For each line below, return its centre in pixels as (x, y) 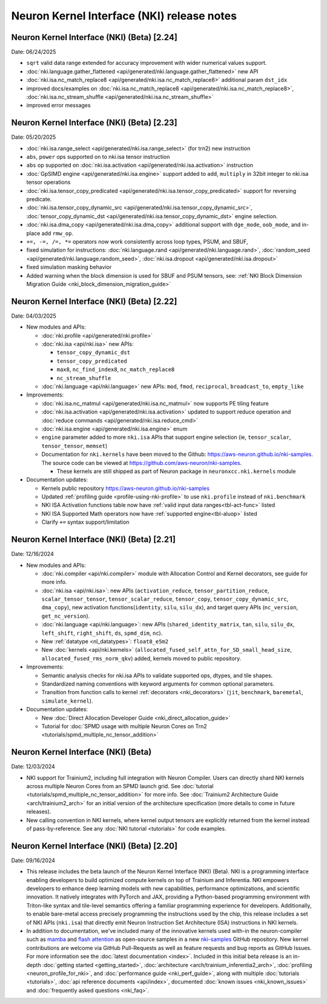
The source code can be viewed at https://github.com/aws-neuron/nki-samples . (142, 463)
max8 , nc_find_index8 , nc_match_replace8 (116, 369)
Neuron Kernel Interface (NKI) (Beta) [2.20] (94, 846)
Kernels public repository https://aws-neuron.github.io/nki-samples (126, 488)
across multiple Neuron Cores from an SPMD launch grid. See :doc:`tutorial (120, 786)
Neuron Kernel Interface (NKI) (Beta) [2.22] (94, 301)
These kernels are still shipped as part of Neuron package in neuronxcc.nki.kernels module (176, 471)
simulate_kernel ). (67, 701)
